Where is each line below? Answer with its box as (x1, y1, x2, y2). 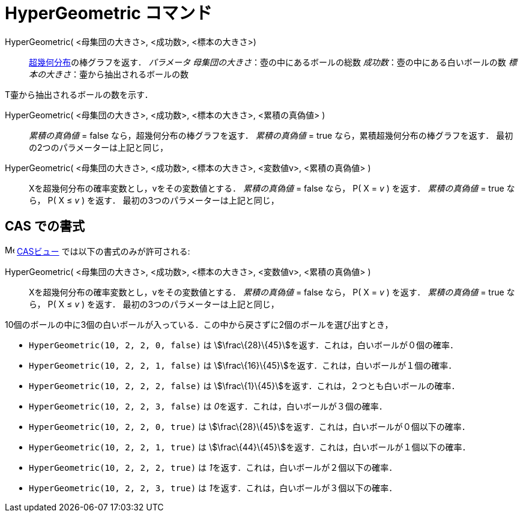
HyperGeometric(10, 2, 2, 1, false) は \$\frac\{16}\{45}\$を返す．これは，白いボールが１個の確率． (29, 360, 457, 370)
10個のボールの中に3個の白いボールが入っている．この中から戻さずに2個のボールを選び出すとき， (5, 319, 393, 330)
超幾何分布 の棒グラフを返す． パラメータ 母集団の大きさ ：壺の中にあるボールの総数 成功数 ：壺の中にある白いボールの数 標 (29, 56, 517, 67)
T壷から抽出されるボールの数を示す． (5, 89, 153, 100)
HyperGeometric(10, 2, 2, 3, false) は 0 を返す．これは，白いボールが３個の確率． (29, 401, 387, 411)
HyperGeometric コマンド (5, 3, 213, 23)
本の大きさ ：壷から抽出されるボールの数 (29, 68, 189, 79)
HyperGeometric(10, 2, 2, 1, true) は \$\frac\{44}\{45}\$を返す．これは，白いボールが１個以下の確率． (29, 441, 471, 452)
